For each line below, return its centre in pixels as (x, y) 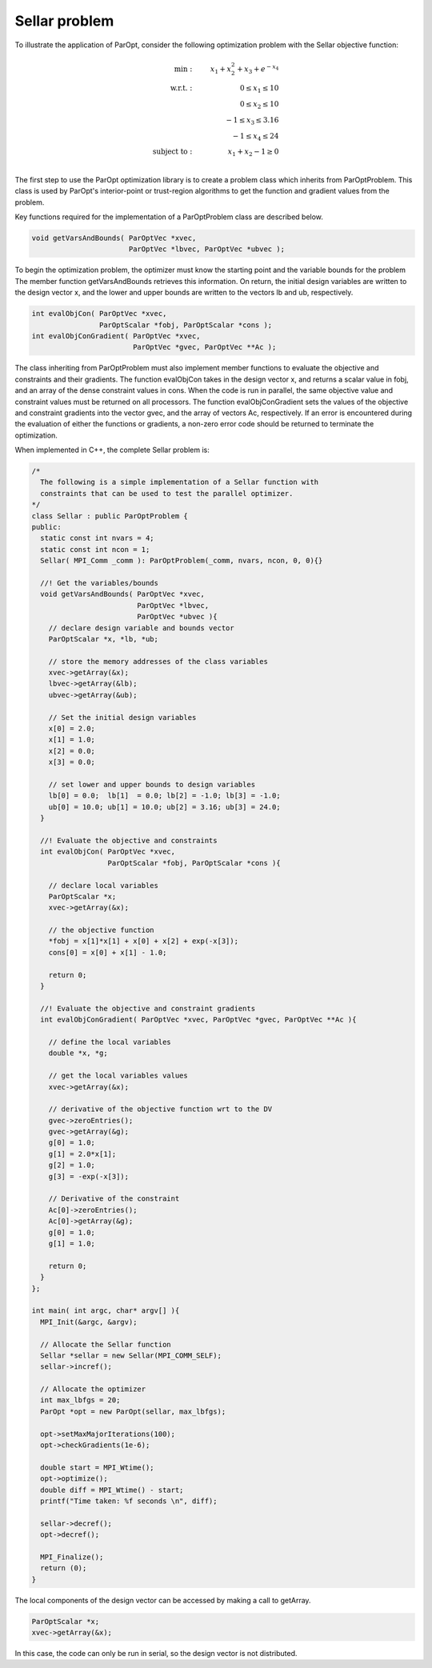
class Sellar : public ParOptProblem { (110, 516)
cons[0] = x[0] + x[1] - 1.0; (108, 952)
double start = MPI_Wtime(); (98, 1467)
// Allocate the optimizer (93, 1389)
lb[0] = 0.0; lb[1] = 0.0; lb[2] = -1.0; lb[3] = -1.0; (164, 796)
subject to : (172, 152)
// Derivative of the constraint (114, 1199)
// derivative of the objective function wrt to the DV (160, 1109)
